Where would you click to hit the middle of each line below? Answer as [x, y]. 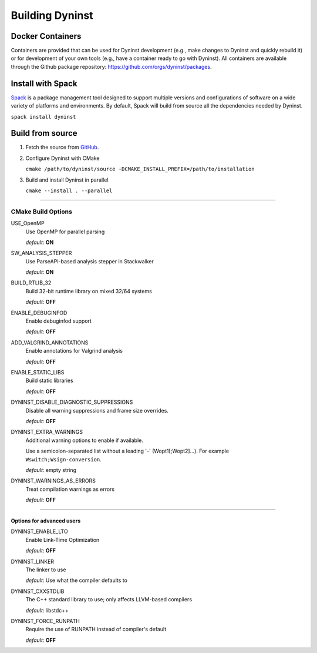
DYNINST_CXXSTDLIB [38, 591]
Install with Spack [44, 83]
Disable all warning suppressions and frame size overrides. [97, 410]
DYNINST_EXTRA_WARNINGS [47, 432]
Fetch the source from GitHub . [62, 148]
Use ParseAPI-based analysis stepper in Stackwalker [90, 261]
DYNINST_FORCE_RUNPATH [45, 621]
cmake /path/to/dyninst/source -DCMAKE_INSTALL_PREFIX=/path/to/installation [140, 169]
